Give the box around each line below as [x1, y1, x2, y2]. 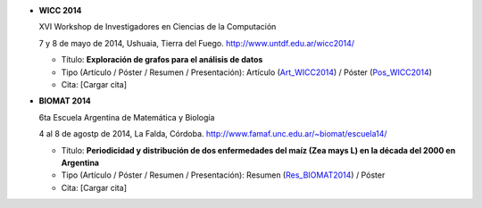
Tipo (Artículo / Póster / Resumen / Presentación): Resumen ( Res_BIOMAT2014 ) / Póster [61, 170, 386, 180]
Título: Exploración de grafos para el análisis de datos [61, 54, 263, 65]
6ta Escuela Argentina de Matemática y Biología [38, 112, 215, 122]
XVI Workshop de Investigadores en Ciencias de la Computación [38, 21, 277, 32]
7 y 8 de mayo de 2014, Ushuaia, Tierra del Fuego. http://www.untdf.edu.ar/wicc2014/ [38, 37, 355, 48]
